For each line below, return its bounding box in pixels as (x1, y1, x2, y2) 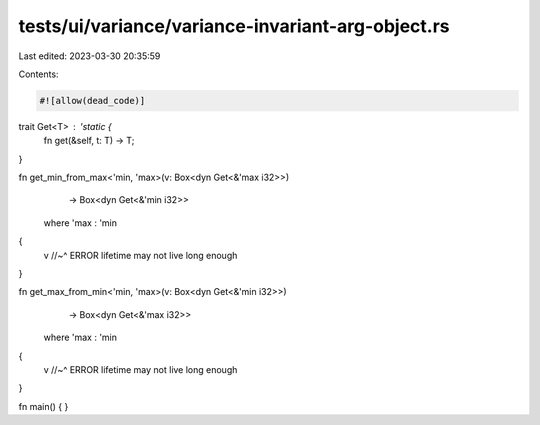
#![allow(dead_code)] (39, 95, 146, 106)
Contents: (18, 68, 59, 80)
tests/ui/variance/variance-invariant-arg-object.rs (18, 15, 450, 37)
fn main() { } (18, 400, 69, 412)
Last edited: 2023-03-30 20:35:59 (18, 50, 161, 62)
